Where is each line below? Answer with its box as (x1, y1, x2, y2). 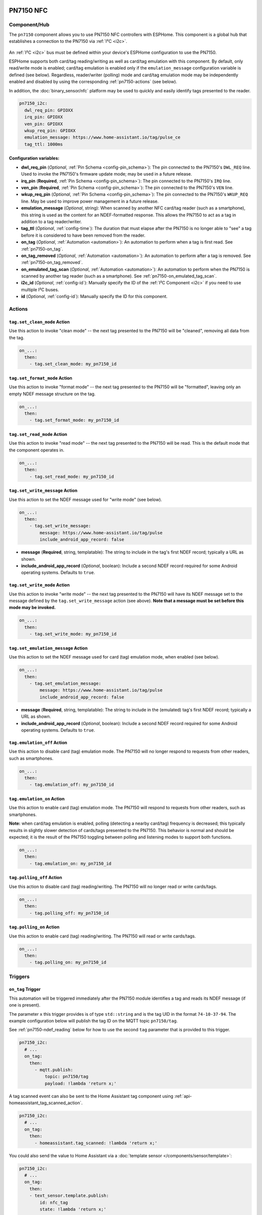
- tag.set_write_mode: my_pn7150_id (29, 631, 116, 637)
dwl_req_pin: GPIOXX (24, 107, 73, 113)
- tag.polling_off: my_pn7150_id (29, 910, 109, 916)
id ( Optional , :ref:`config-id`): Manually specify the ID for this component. (21, 294, 168, 299)
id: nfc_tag (39, 1199, 68, 1205)
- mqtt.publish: (34, 1067, 73, 1073)
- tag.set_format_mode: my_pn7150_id (29, 417, 119, 423)
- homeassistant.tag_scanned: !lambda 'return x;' (34, 1140, 158, 1146)
